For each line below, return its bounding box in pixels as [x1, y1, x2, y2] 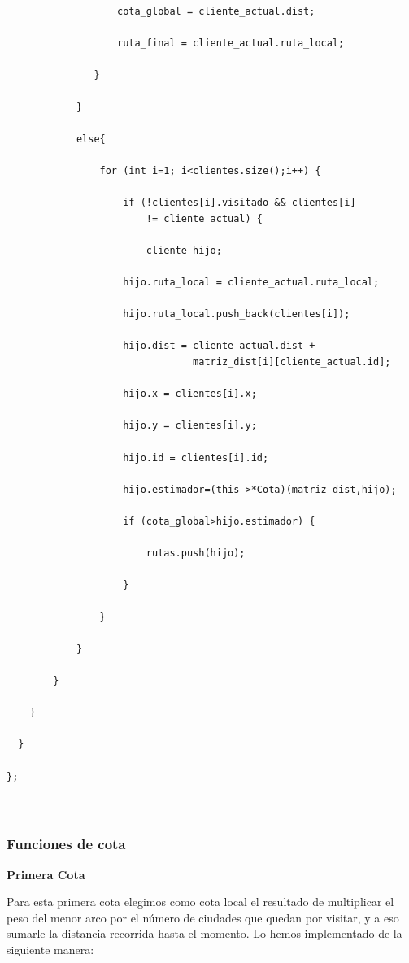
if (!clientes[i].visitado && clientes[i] [123, 197, 356, 209]
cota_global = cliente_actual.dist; [117, 6, 315, 17]
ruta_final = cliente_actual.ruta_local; [117, 37, 345, 50]
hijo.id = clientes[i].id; [123, 451, 269, 464]
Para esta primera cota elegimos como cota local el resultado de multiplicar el [7, 893, 394, 910]
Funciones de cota [7, 834, 126, 854]
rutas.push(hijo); [146, 547, 246, 560]
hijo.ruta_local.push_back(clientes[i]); [123, 308, 350, 320]
